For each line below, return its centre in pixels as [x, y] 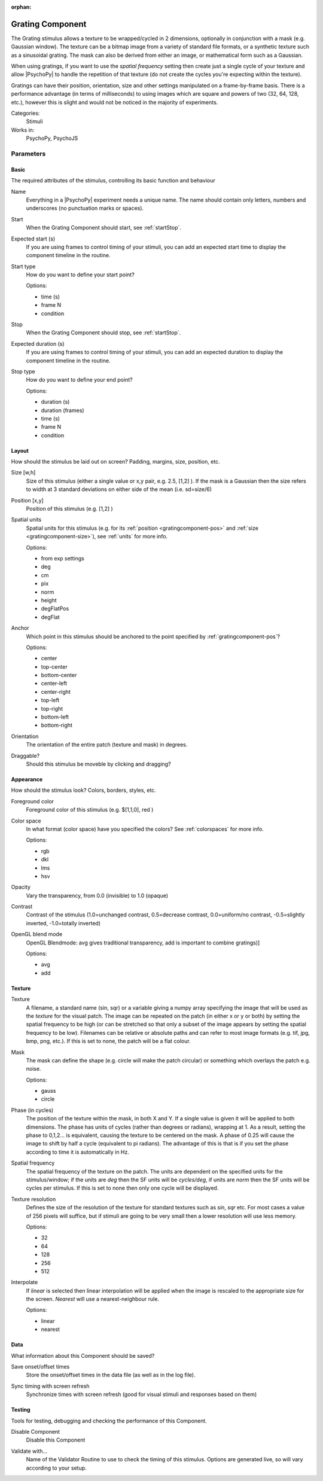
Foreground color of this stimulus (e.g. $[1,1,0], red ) [90, 810]
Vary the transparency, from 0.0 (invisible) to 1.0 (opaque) [97, 895]
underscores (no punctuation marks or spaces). [85, 208]
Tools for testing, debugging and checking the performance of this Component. [109, 1421]
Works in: [23, 130]
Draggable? [25, 755]
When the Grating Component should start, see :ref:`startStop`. [104, 228]
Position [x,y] [28, 500]
